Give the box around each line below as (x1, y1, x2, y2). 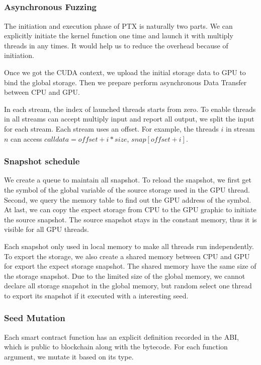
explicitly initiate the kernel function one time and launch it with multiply (4, 30, 233, 41)
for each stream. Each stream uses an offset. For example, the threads (4, 124, 219, 134)
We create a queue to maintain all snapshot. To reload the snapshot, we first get (4, 174, 252, 185)
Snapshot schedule (4, 155, 80, 167)
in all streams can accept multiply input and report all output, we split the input (4, 113, 254, 124)
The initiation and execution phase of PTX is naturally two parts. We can (4, 20, 233, 31)
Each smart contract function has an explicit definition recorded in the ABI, (4, 331, 239, 342)
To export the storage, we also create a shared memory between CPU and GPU (4, 251, 250, 261)
